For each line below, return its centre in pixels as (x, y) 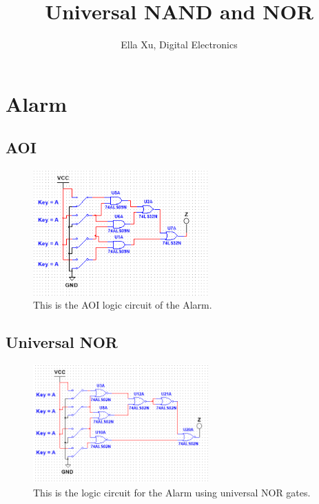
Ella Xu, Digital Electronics (179, 45)
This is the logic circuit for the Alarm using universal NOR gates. (172, 492)
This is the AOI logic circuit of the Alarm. (123, 305)
